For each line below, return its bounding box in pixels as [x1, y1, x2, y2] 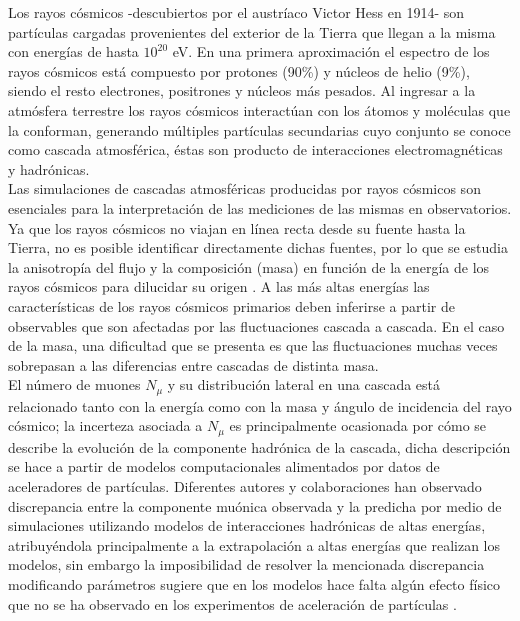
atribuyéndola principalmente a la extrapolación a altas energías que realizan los [8, 534, 500, 555]
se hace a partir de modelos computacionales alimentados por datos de [8, 456, 440, 477]
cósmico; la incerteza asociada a [8, 415, 203, 436]
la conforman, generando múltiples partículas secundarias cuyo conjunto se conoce [8, 119, 511, 140]
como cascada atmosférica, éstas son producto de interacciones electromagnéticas [8, 139, 503, 160]
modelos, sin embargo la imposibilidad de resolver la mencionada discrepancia [8, 554, 485, 575]
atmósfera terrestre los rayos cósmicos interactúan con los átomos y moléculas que [8, 99, 511, 120]
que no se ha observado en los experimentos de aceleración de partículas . [8, 593, 457, 614]
